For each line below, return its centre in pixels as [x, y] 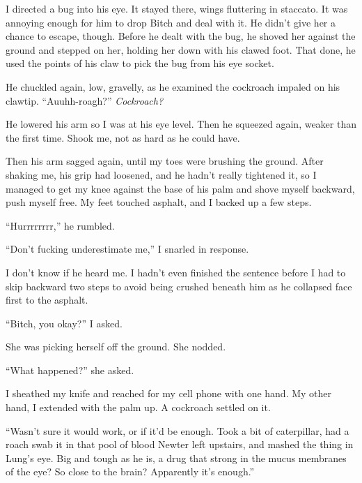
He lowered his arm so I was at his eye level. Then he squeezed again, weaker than [181, 124]
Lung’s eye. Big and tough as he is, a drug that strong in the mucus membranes [176, 458]
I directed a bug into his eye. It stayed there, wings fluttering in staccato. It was [177, 8]
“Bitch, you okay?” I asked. [64, 323]
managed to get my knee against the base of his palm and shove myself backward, [180, 188]
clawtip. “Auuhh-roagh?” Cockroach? [85, 100]
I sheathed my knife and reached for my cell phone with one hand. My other [169, 393]
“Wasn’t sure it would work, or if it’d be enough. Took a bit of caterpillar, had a [178, 430]
